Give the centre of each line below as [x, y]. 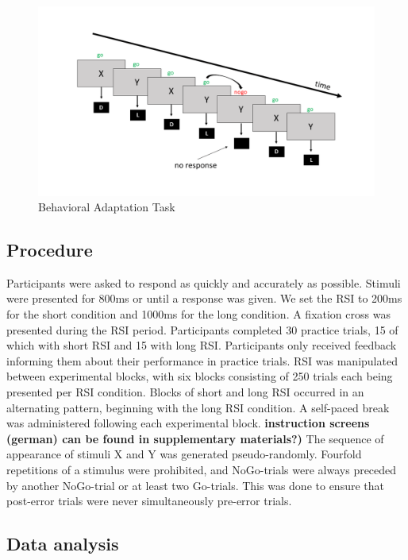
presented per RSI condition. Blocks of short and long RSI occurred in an [185, 392]
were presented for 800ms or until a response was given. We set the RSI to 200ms [204, 298]
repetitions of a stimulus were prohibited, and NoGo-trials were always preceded [202, 470]
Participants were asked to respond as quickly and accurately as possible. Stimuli [204, 282]
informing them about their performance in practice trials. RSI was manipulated [202, 360]
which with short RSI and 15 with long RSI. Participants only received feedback [202, 345]
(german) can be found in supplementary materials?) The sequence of [195, 438]
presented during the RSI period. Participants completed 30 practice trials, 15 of [202, 329]
